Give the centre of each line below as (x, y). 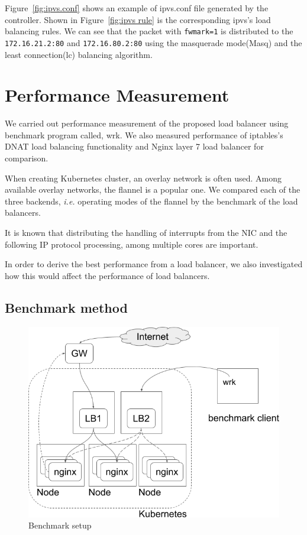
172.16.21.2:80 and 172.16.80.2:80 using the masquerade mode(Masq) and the (153, 42)
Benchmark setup (60, 525)
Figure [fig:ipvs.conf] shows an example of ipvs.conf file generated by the (137, 8)
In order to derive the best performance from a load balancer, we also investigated (154, 264)
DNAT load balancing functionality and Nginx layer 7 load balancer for (134, 146)
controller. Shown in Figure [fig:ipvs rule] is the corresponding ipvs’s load (138, 19)
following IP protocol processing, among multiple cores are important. (132, 244)
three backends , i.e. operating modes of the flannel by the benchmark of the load (151, 201)
